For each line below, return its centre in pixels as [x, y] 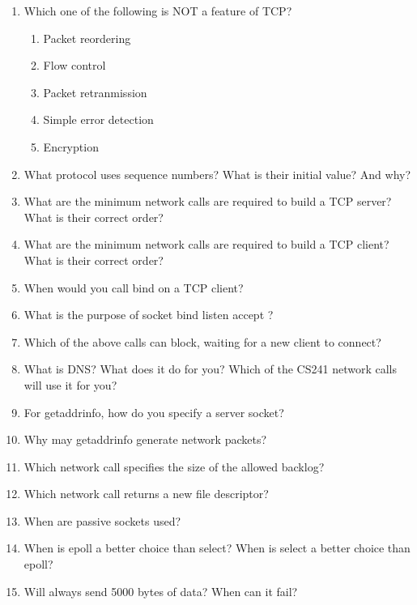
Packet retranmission [95, 92]
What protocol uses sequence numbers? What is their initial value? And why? [217, 174]
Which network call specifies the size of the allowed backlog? [174, 466]
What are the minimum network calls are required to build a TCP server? [208, 201]
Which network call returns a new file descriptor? [146, 494]
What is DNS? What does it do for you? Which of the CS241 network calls [210, 369]
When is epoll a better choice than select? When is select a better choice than [217, 548]
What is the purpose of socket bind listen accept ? [149, 315]
